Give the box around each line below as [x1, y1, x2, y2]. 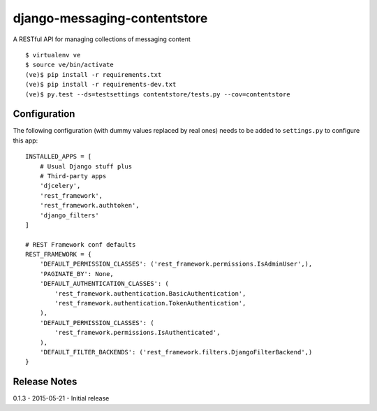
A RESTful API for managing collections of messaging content [13, 35, 191, 43]
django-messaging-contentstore [13, 10, 208, 26]
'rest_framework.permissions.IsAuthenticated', [54, 329, 221, 337]
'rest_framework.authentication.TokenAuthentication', [54, 299, 246, 308]
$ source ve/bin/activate [25, 61, 114, 69]
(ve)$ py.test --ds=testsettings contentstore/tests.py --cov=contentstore [25, 90, 290, 98]
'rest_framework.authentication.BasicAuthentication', [54, 289, 246, 297]
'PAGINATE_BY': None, [39, 270, 114, 277]
